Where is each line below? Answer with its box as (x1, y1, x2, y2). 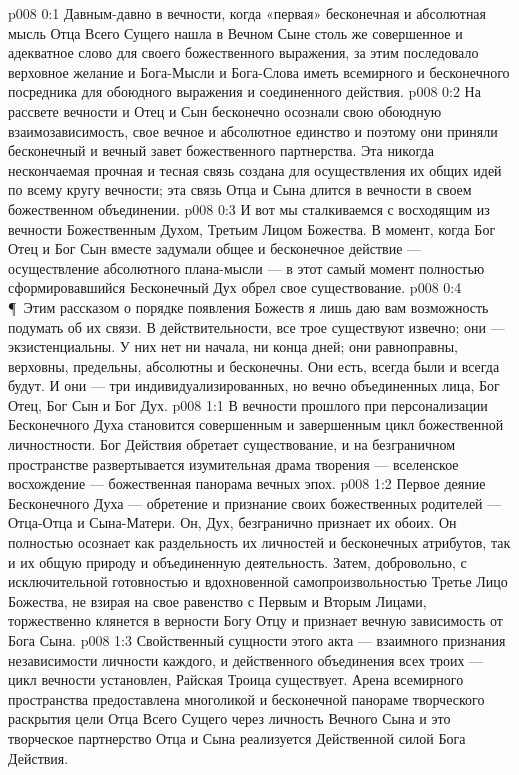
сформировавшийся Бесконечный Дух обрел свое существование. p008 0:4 (8, 277, 462, 298)
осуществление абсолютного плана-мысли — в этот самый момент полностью (8, 257, 485, 278)
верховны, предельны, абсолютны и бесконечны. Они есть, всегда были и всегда (8, 355, 500, 376)
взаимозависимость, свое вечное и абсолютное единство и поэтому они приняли (8, 120, 498, 141)
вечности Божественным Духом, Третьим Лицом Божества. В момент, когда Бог (8, 218, 496, 239)
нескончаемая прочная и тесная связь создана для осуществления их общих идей (8, 159, 502, 180)
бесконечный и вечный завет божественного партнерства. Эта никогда (8, 140, 434, 161)
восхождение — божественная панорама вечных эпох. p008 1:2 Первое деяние (8, 473, 486, 494)
